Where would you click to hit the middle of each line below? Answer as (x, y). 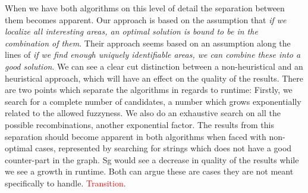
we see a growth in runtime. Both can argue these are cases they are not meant (149, 171)
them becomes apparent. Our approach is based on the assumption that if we (146, 19)
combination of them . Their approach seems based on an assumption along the (148, 43)
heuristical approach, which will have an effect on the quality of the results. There (154, 78)
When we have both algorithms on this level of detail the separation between (145, 8)
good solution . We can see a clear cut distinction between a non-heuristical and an (154, 66)
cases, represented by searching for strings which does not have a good (164, 148)
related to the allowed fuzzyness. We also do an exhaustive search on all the (143, 113)
